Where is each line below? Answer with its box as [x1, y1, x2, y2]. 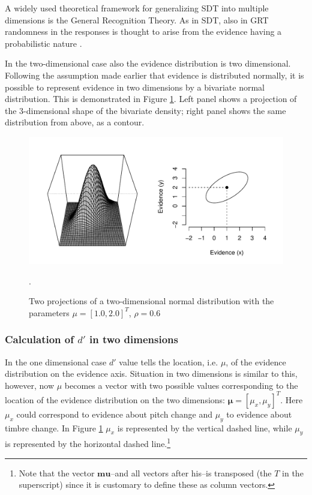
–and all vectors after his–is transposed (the [110, 466, 272, 479]
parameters [29, 306, 70, 319]
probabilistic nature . [5, 37, 82, 49]
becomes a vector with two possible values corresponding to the [64, 379, 298, 391]
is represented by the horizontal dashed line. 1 [5, 436, 171, 450]
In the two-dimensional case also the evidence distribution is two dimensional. [5, 57, 291, 70]
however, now [5, 379, 55, 391]
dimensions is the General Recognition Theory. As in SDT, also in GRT [5, 13, 269, 26]
